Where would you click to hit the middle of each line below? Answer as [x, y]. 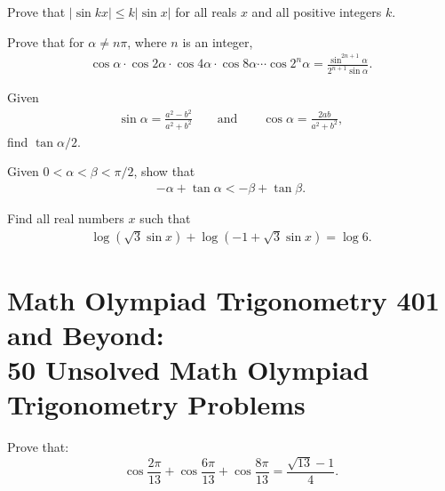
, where [147, 41]
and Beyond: [86, 334]
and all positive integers [317, 12]
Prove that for [46, 41]
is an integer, [218, 41]
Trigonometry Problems [156, 404]
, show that [164, 171]
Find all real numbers [66, 217]
